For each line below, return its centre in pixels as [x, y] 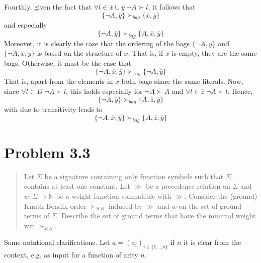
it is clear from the [212, 242]
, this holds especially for [104, 91]
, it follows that [172, 7]
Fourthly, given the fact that [48, 7]
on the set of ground [210, 206]
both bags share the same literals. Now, [182, 81]
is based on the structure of [79, 53]
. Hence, [240, 91]
